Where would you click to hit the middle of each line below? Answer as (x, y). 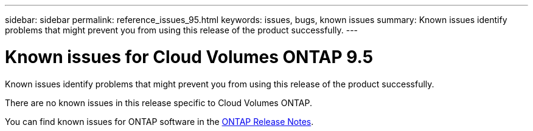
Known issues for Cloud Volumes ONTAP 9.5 (189, 57)
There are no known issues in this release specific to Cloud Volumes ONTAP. (159, 102)
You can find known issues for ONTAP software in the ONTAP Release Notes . (159, 121)
